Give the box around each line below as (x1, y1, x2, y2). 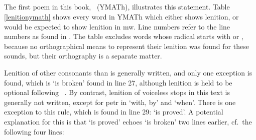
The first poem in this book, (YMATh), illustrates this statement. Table (4, 1, 230, 12)
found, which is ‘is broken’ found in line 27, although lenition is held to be (4, 77, 232, 87)
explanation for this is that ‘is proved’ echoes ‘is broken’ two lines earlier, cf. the (4, 116, 252, 126)
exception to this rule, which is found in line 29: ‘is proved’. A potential (4, 106, 223, 117)
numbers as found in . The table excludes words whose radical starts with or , (4, 31, 243, 41)
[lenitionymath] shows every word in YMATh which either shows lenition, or (4, 11, 239, 21)
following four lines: (4, 126, 64, 136)
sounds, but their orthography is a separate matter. (4, 50, 162, 61)
